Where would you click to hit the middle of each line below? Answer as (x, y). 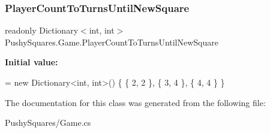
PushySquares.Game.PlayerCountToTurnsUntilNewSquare (112, 42)
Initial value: (31, 62)
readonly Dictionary (42, 30)
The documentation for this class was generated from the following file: (135, 102)
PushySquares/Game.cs (48, 123)
